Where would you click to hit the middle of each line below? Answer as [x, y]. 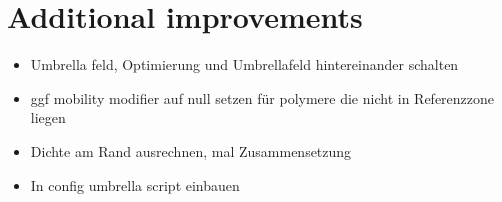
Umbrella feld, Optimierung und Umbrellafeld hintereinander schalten [244, 64]
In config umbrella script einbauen [135, 184]
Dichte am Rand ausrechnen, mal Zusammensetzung [191, 150]
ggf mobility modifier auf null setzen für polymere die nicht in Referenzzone [262, 97]
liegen [48, 117]
